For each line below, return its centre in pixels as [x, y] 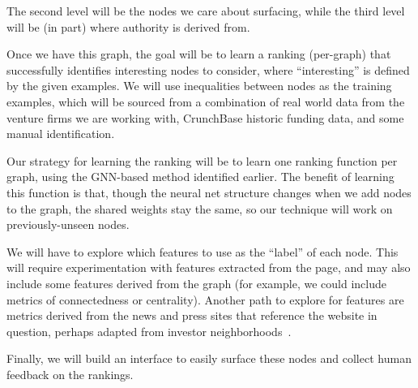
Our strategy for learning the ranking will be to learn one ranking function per [202, 160]
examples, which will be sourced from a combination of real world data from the [206, 101]
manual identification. [61, 134]
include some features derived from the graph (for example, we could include [196, 283]
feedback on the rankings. [70, 374]
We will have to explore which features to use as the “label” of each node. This [203, 251]
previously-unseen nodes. [68, 224]
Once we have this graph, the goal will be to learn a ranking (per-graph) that [199, 54]
